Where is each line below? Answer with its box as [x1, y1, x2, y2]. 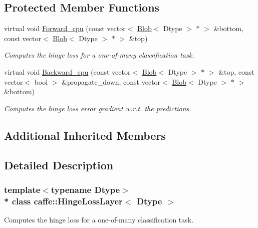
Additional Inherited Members [4, 127, 166, 143]
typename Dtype [51, 183, 120, 195]
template [4, 183, 41, 195]
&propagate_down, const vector [62, 76, 161, 87]
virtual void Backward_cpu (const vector [4, 66, 131, 77]
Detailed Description [4, 157, 114, 172]
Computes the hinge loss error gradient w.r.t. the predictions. [4, 103, 191, 113]
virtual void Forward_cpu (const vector [4, 23, 126, 34]
